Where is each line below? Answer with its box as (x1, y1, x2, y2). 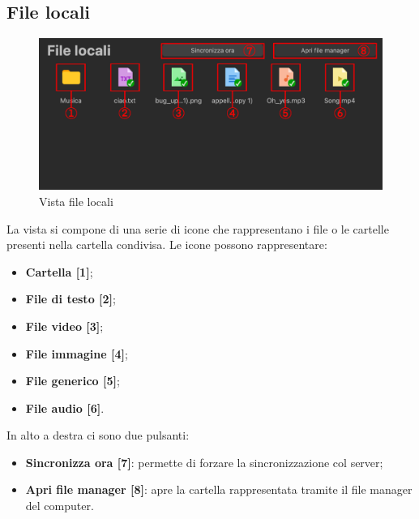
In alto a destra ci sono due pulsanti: (6, 427, 190, 444)
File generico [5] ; (25, 372, 120, 389)
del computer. (25, 497, 94, 514)
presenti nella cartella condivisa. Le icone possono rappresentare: (6, 236, 327, 253)
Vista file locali (39, 192, 113, 209)
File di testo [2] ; (25, 290, 116, 307)
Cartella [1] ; (25, 263, 93, 280)
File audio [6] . (25, 399, 105, 416)
